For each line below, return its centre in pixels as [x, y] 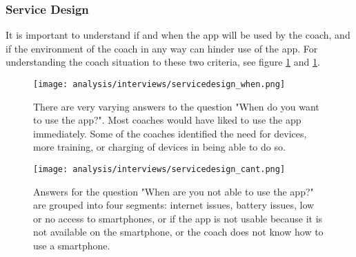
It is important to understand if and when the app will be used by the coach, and [178, 35]
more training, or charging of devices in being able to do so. [159, 147]
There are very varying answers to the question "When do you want [176, 106]
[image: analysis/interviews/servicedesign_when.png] [159, 84]
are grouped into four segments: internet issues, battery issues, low [174, 205]
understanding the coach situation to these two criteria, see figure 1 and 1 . [163, 62]
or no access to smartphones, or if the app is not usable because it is [178, 218]
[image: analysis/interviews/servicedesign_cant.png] [159, 170]
